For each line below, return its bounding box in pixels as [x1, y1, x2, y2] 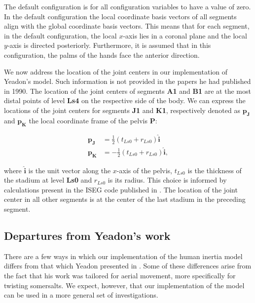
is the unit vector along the [28, 165, 111, 175]
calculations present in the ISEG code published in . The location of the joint [4, 184, 238, 194]
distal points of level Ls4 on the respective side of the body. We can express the [4, 95, 246, 106]
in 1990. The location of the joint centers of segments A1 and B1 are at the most [4, 85, 251, 96]
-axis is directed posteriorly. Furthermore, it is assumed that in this [7, 40, 211, 50]
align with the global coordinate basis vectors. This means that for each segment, [4, 21, 250, 31]
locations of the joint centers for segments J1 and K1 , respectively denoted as [4, 105, 240, 115]
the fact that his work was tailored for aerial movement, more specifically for [4, 270, 236, 280]
